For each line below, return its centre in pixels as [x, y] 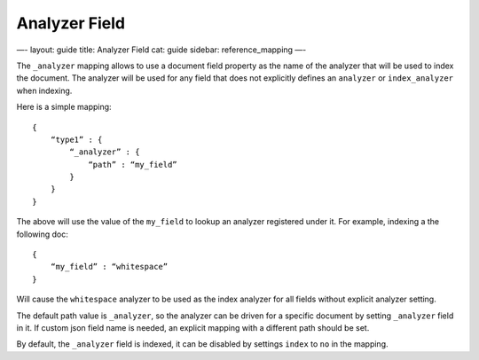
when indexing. [44, 90]
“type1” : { [76, 139]
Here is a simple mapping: [64, 107]
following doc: [42, 234]
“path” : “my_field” [133, 164]
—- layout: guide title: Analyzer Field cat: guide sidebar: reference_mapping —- [161, 50]
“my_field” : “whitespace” [109, 267]
